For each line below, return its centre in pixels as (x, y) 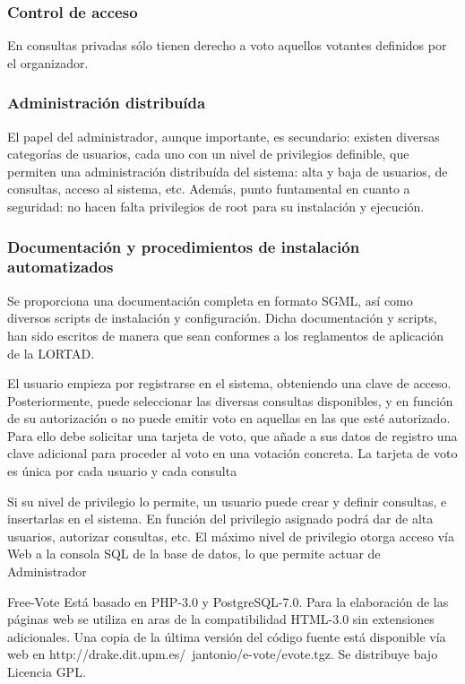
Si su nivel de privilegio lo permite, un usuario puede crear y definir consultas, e (227, 501)
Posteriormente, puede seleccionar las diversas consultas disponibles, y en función (230, 400)
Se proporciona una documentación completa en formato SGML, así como (210, 300)
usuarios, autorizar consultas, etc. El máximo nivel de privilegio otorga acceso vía (231, 536)
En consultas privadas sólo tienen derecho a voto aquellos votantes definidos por (227, 45)
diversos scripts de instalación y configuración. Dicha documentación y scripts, (223, 318)
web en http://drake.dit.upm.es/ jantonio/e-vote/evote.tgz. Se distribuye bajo (223, 654)
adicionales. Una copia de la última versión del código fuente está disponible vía (227, 636)
